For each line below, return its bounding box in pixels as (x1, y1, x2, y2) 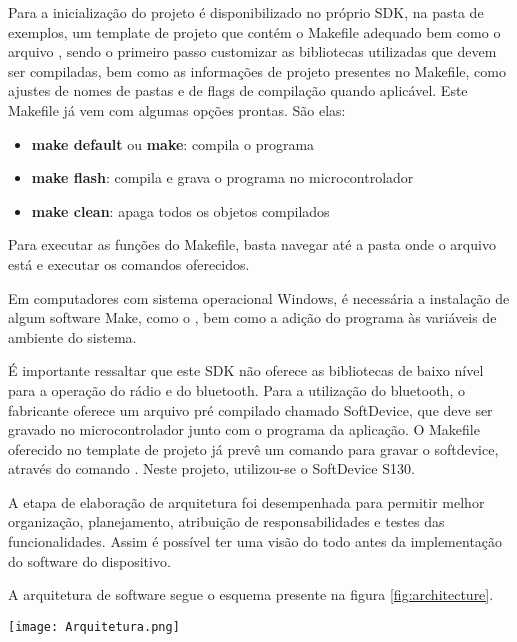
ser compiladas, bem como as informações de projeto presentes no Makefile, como (8, 60, 506, 81)
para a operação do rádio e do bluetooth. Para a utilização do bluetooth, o (8, 379, 465, 400)
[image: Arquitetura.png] (8, 619, 180, 634)
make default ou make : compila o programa (31, 133, 315, 154)
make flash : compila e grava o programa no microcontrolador (31, 167, 414, 188)
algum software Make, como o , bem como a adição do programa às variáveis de (8, 307, 497, 328)
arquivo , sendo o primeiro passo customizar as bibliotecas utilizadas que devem (8, 41, 497, 62)
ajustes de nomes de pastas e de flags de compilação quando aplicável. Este (8, 80, 468, 101)
